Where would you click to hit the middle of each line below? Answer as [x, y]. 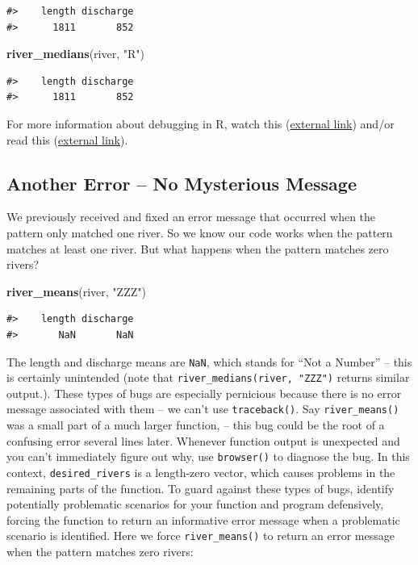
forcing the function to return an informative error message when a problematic [203, 519]
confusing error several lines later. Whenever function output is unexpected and [203, 440]
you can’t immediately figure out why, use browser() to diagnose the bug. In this [208, 456]
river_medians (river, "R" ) [75, 54]
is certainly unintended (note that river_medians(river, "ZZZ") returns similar [208, 377]
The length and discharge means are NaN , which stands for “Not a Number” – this [209, 361]
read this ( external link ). [67, 139]
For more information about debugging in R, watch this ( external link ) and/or [201, 123]
